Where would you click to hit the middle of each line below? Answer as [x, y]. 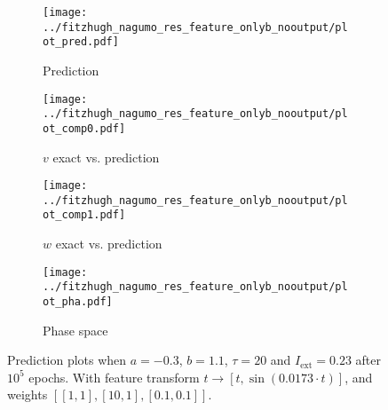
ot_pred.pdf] [81, 42]
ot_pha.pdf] [78, 302]
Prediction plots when [67, 360]
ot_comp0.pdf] [84, 128]
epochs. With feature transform [114, 377]
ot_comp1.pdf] [84, 215]
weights [28, 394]
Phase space [75, 330]
